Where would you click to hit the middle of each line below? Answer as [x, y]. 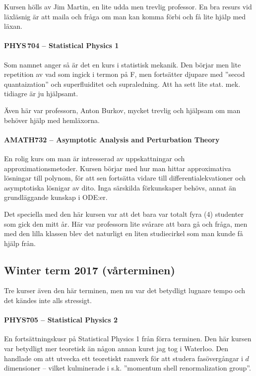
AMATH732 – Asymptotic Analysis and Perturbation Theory [112, 139]
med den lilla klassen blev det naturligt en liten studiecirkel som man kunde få [124, 233]
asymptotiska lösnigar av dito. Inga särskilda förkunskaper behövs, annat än [120, 187]
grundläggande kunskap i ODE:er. [56, 197]
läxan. [13, 26]
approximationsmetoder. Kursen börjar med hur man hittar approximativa [118, 168]
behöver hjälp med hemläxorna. [52, 120]
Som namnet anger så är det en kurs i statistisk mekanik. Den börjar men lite [123, 64]
